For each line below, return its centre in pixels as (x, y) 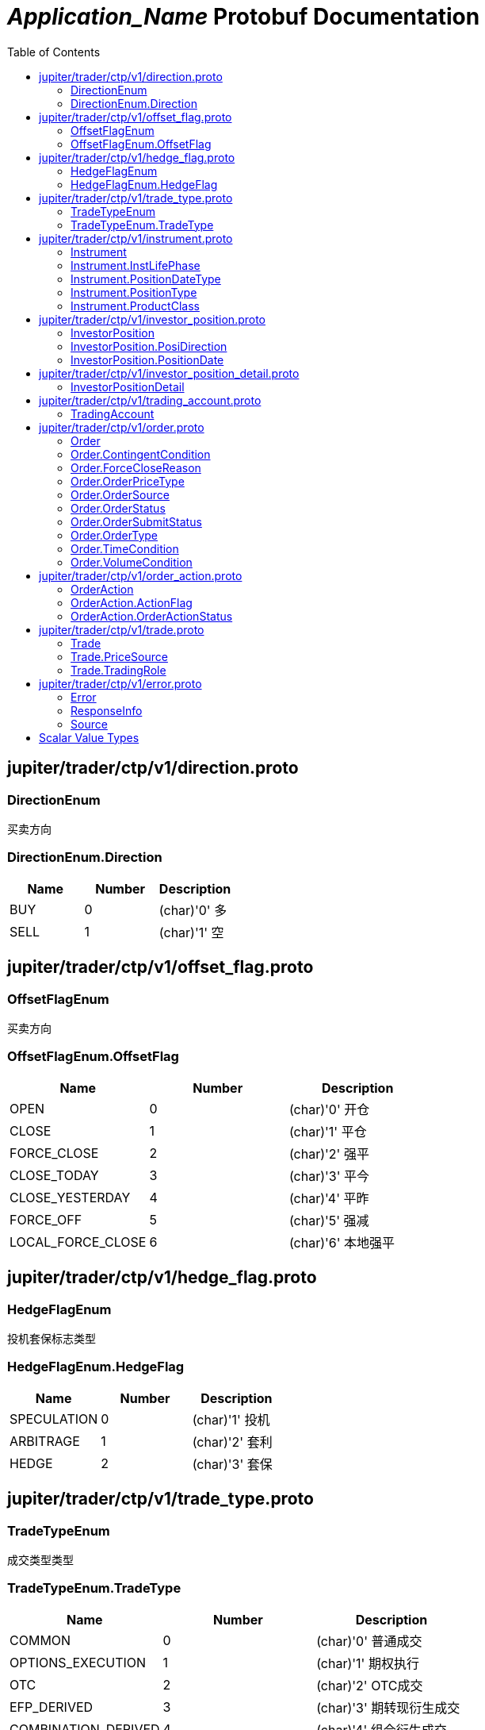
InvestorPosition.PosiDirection (149, 346)
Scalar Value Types (89, 737)
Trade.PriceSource (119, 656)
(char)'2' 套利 (232, 1442)
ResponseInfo (107, 710)
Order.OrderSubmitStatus (136, 521)
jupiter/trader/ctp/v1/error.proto (120, 683)
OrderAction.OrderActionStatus (152, 616)
